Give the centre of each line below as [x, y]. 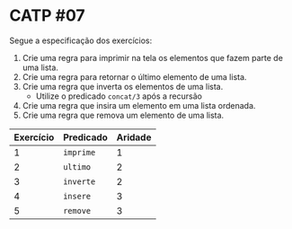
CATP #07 [47, 16]
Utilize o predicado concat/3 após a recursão [119, 96]
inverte [79, 181]
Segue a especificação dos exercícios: [81, 40]
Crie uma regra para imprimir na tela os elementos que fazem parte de [152, 57]
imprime [79, 152]
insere [77, 196]
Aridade [134, 137]
